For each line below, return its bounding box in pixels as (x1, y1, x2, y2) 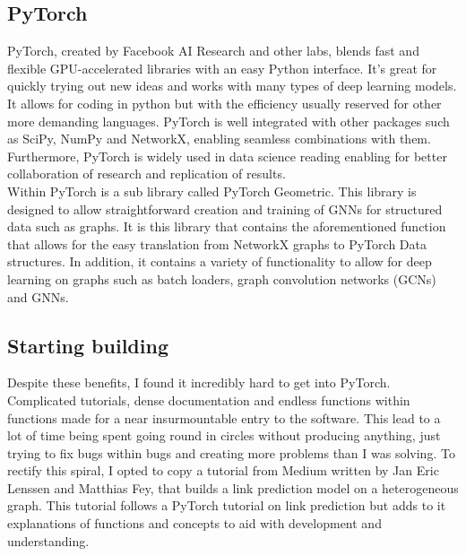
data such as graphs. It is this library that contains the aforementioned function (7, 217, 446, 236)
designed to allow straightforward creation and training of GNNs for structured (7, 199, 443, 218)
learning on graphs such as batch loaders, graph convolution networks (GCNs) (7, 269, 436, 288)
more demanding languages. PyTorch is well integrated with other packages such (7, 111, 450, 130)
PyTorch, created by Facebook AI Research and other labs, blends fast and (7, 41, 419, 60)
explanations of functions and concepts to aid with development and (7, 514, 382, 533)
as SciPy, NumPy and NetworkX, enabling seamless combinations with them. (7, 129, 431, 148)
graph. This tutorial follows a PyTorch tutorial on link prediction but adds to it (7, 496, 446, 515)
